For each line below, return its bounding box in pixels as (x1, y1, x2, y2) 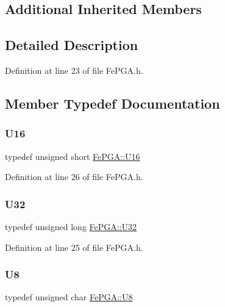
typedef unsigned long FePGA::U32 (5, 220, 137, 233)
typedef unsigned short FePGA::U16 (5, 150, 140, 162)
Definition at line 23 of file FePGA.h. (5, 63, 143, 76)
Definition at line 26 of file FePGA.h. (5, 170, 143, 183)
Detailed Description (5, 35, 138, 54)
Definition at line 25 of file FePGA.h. (5, 240, 143, 253)
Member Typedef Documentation (5, 93, 220, 112)
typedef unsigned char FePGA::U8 (5, 291, 133, 303)
